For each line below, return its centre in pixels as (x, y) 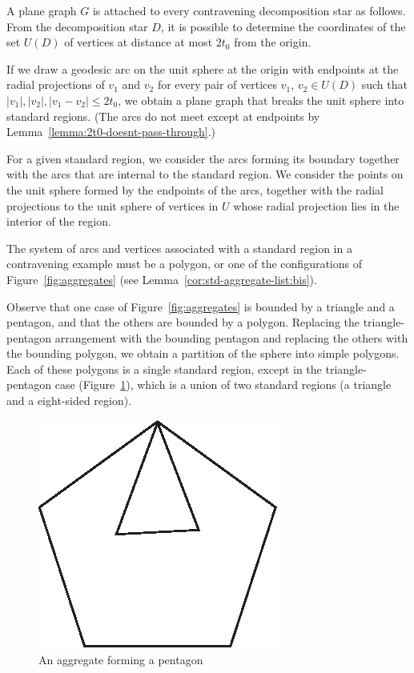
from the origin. (273, 42)
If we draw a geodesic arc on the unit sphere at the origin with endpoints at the (203, 68)
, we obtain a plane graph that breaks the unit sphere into (261, 100)
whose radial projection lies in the (316, 205)
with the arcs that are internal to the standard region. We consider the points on (205, 174)
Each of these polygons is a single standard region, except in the (164, 369)
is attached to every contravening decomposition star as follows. (249, 10)
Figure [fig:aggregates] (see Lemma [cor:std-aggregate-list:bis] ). (162, 279)
